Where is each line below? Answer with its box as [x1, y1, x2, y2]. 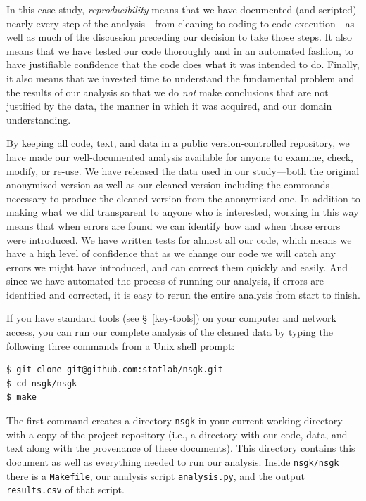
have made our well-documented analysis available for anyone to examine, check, [6, 149, 353, 164]
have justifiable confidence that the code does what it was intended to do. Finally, [6, 57, 360, 72]
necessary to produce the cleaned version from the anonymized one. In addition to [6, 190, 360, 205]
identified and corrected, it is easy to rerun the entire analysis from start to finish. [6, 287, 360, 301]
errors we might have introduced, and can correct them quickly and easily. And [6, 259, 348, 274]
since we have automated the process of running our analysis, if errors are [6, 273, 324, 288]
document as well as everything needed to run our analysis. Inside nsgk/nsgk [6, 454, 339, 469]
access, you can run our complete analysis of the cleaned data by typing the [6, 325, 333, 339]
